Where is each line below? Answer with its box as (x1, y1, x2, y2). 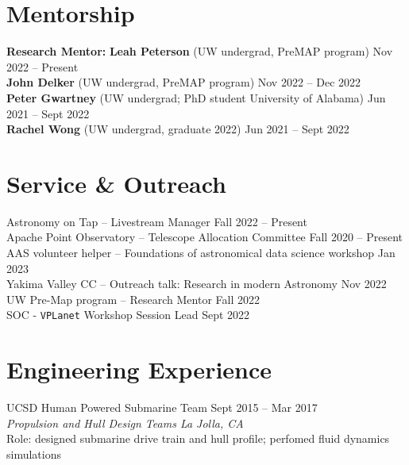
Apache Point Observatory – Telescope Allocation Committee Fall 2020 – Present (6, 229, 403, 245)
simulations (6, 445, 61, 462)
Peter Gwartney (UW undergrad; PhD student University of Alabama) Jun (6, 89, 386, 106)
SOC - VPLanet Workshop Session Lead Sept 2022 (6, 306, 250, 323)
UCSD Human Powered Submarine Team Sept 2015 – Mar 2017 (6, 399, 318, 416)
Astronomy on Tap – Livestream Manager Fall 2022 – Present (6, 213, 307, 229)
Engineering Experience (6, 353, 272, 386)
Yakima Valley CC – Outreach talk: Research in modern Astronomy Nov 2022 (6, 275, 387, 292)
